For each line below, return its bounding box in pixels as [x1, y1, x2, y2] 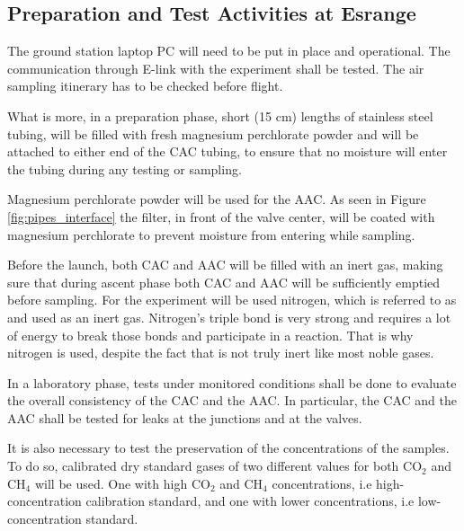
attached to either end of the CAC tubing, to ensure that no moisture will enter [7, 142, 448, 161]
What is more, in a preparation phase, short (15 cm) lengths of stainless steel [7, 106, 433, 125]
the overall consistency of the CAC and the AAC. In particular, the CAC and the [7, 391, 457, 410]
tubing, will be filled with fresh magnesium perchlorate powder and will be [7, 124, 419, 143]
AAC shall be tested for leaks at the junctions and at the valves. [7, 408, 362, 427]
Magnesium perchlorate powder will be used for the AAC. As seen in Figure [7, 190, 426, 208]
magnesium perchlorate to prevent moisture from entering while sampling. [7, 225, 415, 243]
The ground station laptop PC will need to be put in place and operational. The [7, 41, 451, 60]
